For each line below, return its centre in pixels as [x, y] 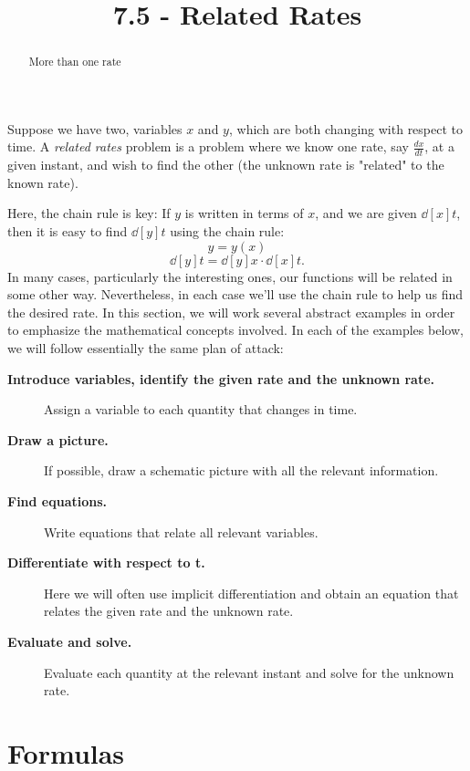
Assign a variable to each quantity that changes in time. [201, 409]
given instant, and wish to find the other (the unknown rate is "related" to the [226, 165]
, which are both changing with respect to [346, 128]
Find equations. [57, 500]
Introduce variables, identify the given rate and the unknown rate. [221, 378]
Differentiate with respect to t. [106, 563]
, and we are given [366, 213]
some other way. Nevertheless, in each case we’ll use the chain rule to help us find [235, 294]
